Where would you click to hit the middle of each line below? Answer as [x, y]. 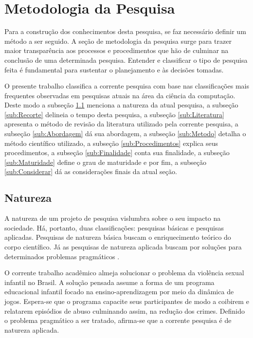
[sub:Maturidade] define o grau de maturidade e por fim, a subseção [105, 162]
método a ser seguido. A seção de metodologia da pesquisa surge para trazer [118, 41]
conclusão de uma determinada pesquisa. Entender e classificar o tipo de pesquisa [126, 60]
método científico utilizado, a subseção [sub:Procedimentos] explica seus [111, 143]
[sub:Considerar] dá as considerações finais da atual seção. [91, 171]
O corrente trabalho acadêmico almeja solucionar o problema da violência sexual [124, 273]
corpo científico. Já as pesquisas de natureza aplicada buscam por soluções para [123, 247]
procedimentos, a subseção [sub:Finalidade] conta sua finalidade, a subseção [117, 152]
